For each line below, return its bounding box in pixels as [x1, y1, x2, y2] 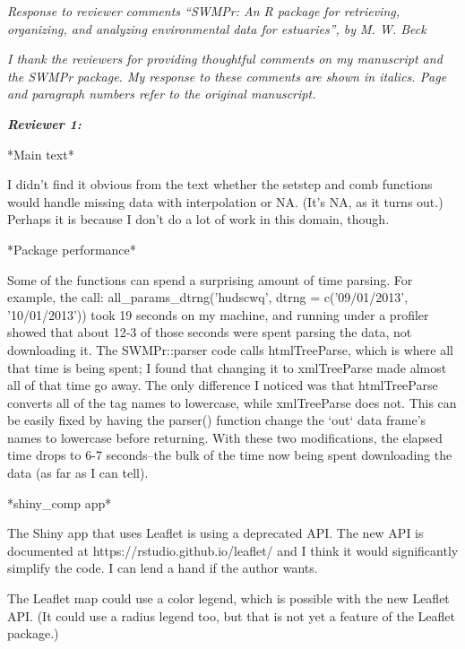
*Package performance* [7, 239, 136, 258]
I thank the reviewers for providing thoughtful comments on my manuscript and [7, 49, 443, 68]
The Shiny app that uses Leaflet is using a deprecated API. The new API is [7, 524, 424, 542]
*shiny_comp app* [7, 493, 112, 512]
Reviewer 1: [7, 114, 82, 133]
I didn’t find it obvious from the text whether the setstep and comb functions [7, 175, 433, 194]
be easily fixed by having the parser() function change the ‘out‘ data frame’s [7, 411, 426, 429]
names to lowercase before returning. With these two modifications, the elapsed [7, 428, 443, 446]
